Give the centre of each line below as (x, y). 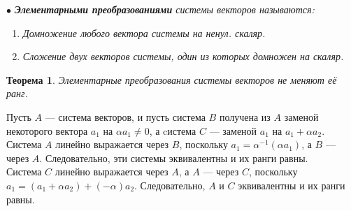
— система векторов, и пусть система (125, 116)
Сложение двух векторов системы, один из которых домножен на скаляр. (183, 56)
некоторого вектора (47, 130)
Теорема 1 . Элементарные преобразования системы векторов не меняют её (172, 79)
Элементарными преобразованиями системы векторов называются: (164, 9)
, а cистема (173, 130)
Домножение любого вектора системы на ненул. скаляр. (144, 32)
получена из (245, 116)
